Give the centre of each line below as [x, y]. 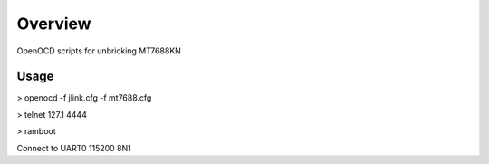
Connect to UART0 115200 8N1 [74, 148]
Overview [54, 24]
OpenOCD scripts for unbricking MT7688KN [99, 51]
